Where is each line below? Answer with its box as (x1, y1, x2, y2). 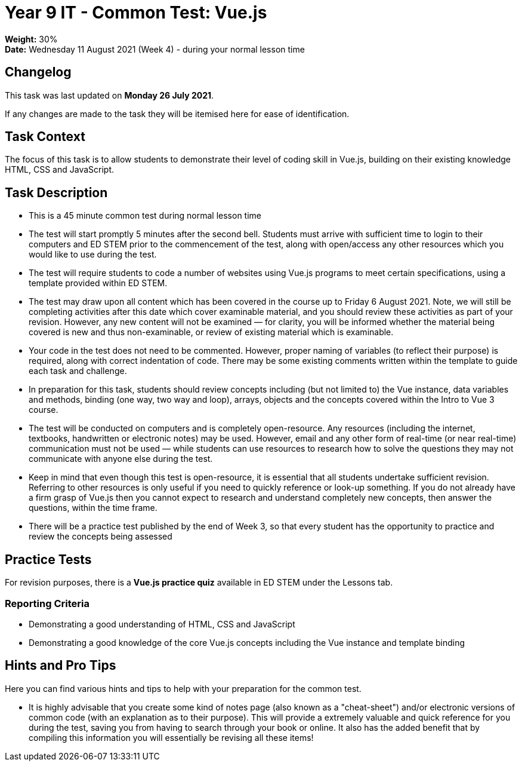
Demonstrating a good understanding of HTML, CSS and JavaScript (29, 618, 295, 629)
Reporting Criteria (5, 597, 89, 609)
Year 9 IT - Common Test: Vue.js (5, 2, 267, 23)
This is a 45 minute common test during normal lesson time (29, 210, 262, 221)
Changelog (5, 65, 72, 80)
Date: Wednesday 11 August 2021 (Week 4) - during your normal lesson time (5, 44, 305, 54)
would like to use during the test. (29, 249, 157, 260)
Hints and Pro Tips (5, 658, 116, 673)
